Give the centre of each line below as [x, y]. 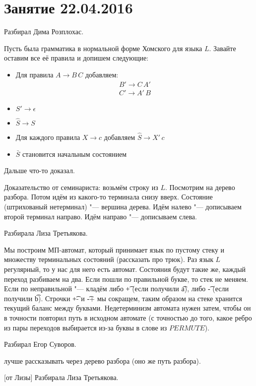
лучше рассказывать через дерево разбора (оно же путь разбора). [102, 360]
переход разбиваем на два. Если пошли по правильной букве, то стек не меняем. [126, 279]
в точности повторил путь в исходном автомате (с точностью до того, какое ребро [128, 317]
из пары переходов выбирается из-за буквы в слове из [86, 327]
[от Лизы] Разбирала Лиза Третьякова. [61, 377]
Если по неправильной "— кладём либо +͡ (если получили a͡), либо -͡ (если [117, 289]
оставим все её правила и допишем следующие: [76, 58]
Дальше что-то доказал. [39, 170]
